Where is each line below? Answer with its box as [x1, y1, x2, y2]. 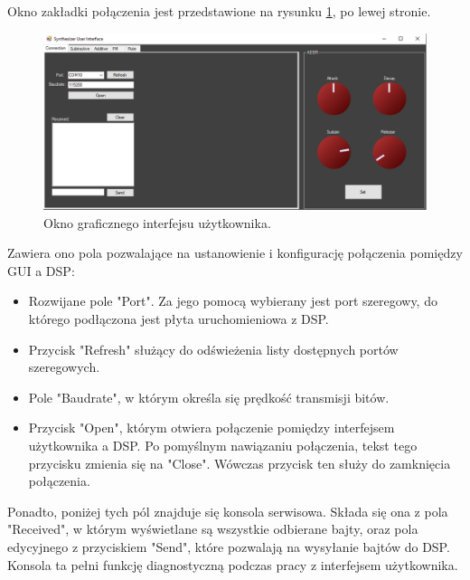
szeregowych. [28, 357, 100, 376]
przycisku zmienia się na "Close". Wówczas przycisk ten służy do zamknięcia [28, 453, 451, 472]
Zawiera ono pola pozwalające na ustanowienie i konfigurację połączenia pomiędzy [7, 243, 463, 262]
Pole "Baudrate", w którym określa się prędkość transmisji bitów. [28, 387, 390, 406]
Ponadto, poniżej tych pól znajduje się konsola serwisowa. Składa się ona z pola [7, 501, 448, 520]
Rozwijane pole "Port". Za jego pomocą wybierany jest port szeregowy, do [28, 291, 437, 310]
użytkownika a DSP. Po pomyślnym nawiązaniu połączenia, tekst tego [28, 435, 418, 454]
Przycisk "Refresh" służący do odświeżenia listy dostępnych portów [28, 339, 399, 358]
